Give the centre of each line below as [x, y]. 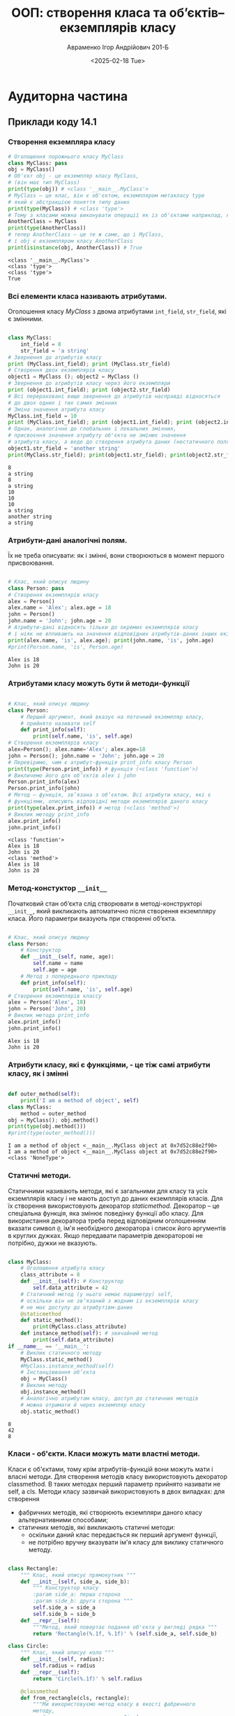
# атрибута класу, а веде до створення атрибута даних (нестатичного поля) [120, 442]
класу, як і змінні [38, 1074]
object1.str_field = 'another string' [64, 448]
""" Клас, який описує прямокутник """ [78, 1575]
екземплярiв [99, 28]
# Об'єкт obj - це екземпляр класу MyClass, [74, 176]
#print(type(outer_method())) [52, 1133]
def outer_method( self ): [44, 1094]
